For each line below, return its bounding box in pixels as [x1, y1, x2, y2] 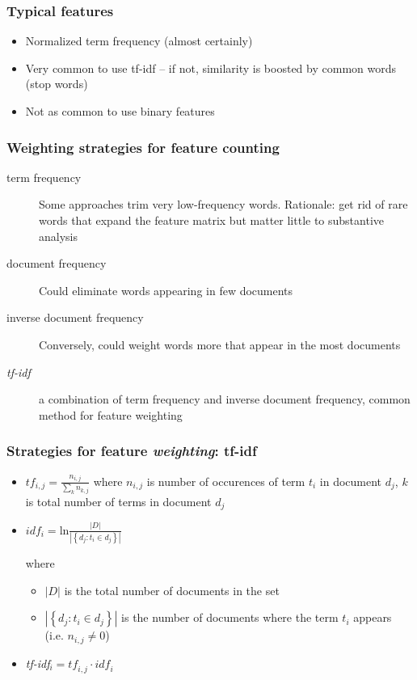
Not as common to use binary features [25, 103, 215, 119]
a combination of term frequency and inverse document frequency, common [39, 391, 411, 408]
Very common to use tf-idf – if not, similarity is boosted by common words [25, 59, 397, 76]
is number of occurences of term [146, 472, 305, 489]
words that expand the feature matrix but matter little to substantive [39, 212, 385, 228]
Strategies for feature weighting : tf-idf [6, 441, 257, 461]
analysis [39, 227, 78, 244]
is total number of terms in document [25, 492, 212, 509]
